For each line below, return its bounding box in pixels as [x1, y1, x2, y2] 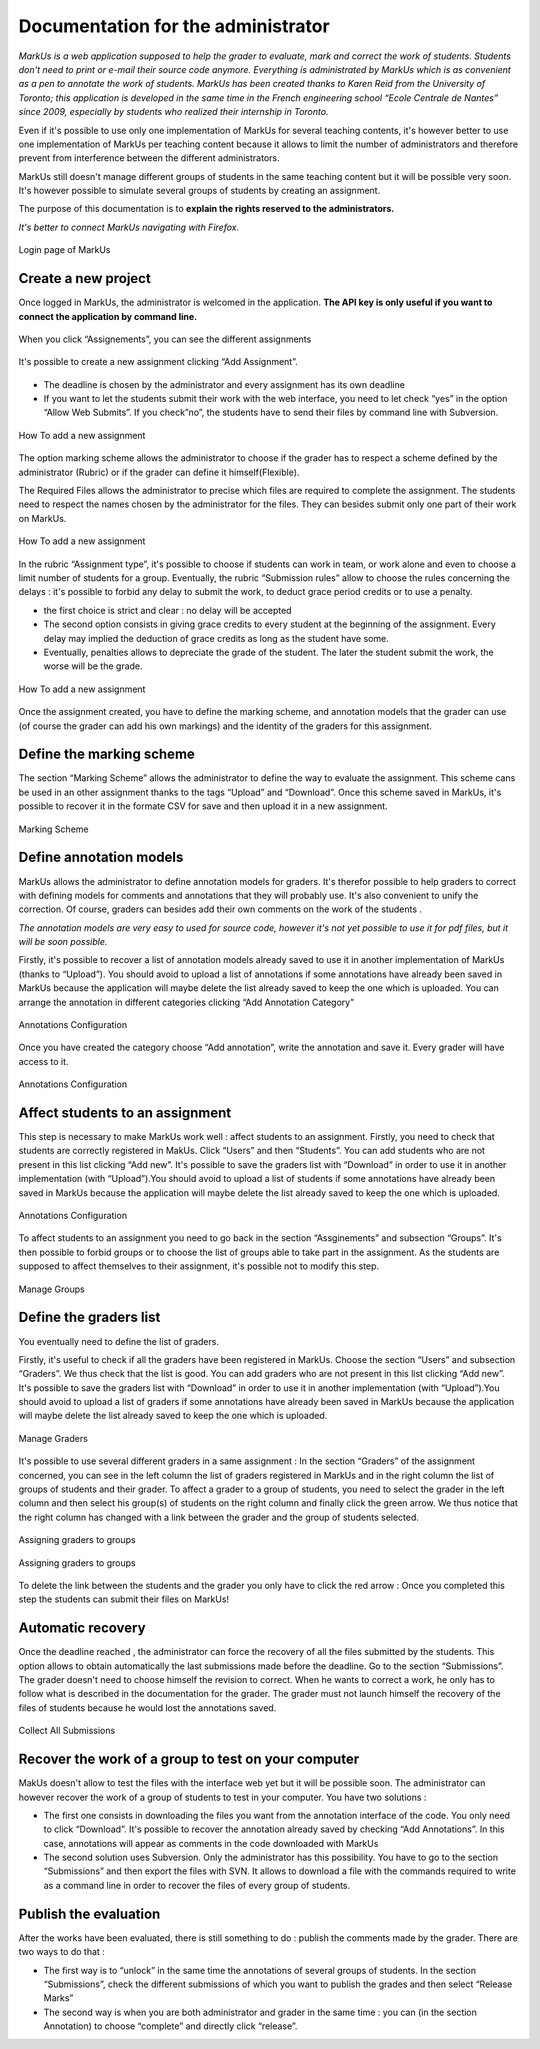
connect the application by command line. [18, 310, 198, 322]
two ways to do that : [18, 1946, 105, 1958]
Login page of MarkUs [18, 244, 111, 256]
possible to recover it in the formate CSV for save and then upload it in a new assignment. [18, 800, 389, 812]
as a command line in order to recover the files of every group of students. [43, 1879, 351, 1891]
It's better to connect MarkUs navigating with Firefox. [18, 221, 240, 233]
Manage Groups [18, 1283, 85, 1295]
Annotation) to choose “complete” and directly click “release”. [43, 2020, 298, 2032]
